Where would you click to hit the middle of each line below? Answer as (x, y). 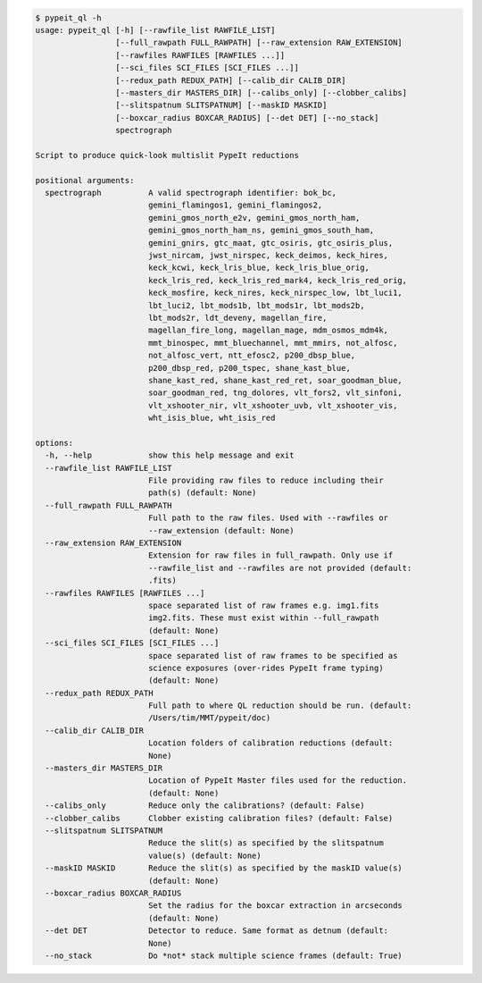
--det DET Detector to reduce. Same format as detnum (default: (216, 931)
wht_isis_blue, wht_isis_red (212, 418)
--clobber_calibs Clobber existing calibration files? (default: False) (219, 818)
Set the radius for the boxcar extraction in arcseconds (275, 906)
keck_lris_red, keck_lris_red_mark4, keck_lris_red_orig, (278, 280)
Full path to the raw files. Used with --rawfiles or (268, 518)
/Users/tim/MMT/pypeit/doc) (209, 718)
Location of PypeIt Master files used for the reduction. (278, 781)
